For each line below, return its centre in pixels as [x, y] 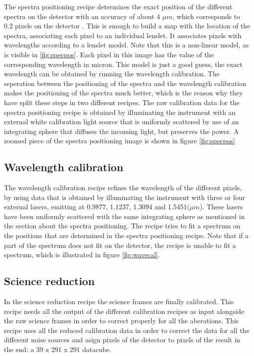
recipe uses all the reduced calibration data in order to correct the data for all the [127, 330]
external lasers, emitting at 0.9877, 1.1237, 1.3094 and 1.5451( [97, 207]
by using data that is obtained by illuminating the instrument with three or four [125, 197]
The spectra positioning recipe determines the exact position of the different [118, 6]
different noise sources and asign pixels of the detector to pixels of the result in [122, 340]
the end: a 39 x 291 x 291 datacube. [58, 349]
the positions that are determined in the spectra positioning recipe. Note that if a [126, 235]
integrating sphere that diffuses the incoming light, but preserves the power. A [122, 131]
